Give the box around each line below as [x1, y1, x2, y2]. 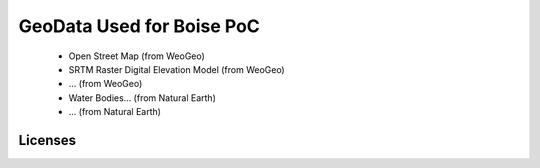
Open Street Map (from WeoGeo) [68, 50, 205, 62]
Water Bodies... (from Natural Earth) [68, 91, 217, 104]
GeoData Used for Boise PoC [18, 15, 260, 37]
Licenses [18, 131, 77, 149]
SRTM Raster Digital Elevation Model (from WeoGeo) [68, 63, 285, 75]
